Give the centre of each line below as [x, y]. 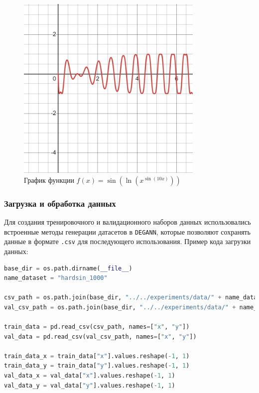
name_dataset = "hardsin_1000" [56, 278]
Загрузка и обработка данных [60, 203]
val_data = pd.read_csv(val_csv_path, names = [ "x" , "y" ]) [100, 336]
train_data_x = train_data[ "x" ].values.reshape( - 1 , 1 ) [97, 356]
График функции [49, 180]
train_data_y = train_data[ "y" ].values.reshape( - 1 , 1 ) [97, 366]
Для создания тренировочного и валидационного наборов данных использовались [128, 222]
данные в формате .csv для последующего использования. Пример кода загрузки [128, 241]
